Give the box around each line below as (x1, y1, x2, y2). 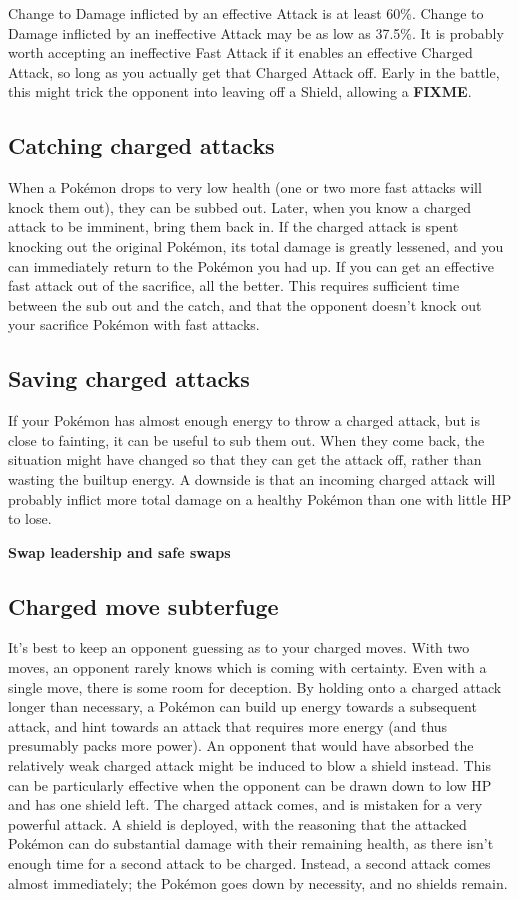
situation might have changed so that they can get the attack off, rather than (8, 449, 482, 470)
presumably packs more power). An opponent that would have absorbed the (8, 735, 474, 756)
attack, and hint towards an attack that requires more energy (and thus (8, 715, 448, 736)
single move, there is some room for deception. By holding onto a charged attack (8, 676, 502, 697)
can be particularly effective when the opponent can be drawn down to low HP (8, 774, 492, 795)
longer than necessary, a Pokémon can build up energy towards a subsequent (8, 696, 477, 717)
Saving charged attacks (8, 363, 250, 394)
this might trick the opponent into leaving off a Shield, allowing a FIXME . (8, 81, 472, 102)
